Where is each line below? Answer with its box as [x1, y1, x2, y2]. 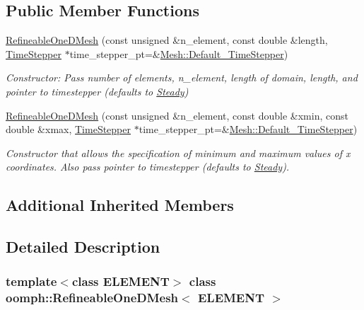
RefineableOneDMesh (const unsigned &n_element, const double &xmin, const [6, 108, 348, 122]
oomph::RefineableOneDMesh [6, 289, 179, 306]
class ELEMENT [71, 272, 170, 290]
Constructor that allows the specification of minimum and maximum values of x [6, 145, 351, 160]
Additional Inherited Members [6, 194, 234, 216]
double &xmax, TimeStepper [6, 122, 131, 137]
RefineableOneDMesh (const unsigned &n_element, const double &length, [6, 33, 328, 47]
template [6, 272, 57, 290]
